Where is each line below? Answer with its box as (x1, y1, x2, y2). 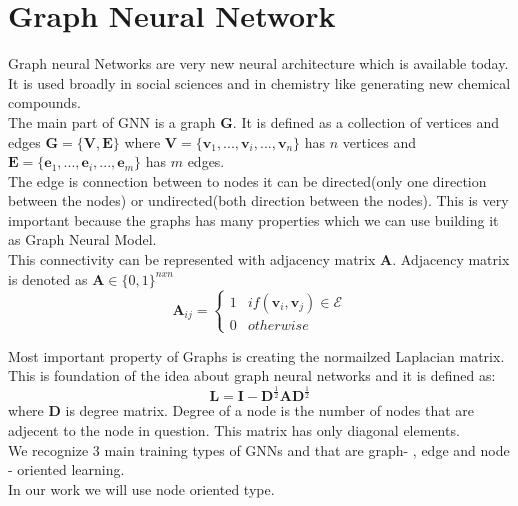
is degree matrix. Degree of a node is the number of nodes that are (65, 400, 475, 421)
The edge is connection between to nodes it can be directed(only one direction (8, 170, 487, 191)
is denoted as (8, 268, 88, 289)
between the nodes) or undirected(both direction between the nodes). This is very (8, 190, 509, 211)
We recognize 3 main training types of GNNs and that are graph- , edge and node (8, 439, 510, 460)
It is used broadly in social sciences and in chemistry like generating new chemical (8, 72, 511, 93)
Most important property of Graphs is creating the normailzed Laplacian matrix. (8, 345, 505, 366)
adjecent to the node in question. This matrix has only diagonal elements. (8, 419, 460, 440)
